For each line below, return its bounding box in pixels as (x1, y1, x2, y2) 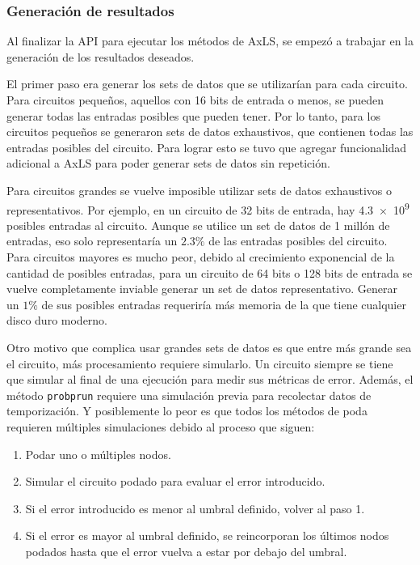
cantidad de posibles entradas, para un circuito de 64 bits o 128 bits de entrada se (6, 264, 413, 281)
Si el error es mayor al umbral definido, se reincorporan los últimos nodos (25, 527, 389, 544)
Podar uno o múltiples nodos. (25, 445, 171, 462)
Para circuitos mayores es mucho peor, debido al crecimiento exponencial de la (6, 249, 395, 265)
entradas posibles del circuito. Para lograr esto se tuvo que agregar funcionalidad (6, 138, 407, 155)
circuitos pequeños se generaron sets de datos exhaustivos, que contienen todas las (6, 123, 414, 140)
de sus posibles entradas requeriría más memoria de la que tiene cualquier (41, 295, 406, 312)
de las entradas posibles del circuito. (208, 232, 388, 249)
